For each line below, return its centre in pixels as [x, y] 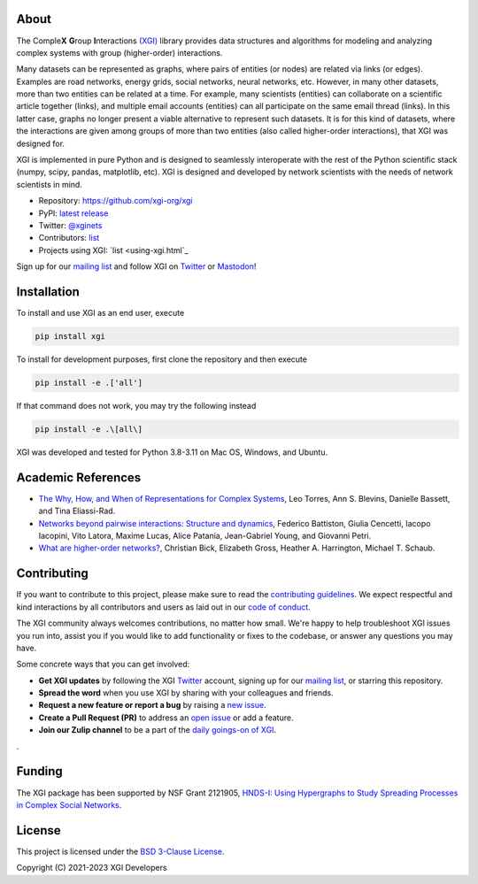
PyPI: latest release [73, 213]
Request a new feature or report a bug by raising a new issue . [152, 705]
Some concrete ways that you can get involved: [103, 665]
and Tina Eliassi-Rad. [77, 511]
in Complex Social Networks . [69, 804]
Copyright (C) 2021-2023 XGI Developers [92, 868]
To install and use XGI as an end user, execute [100, 313]
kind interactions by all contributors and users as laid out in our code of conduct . [164, 607]
